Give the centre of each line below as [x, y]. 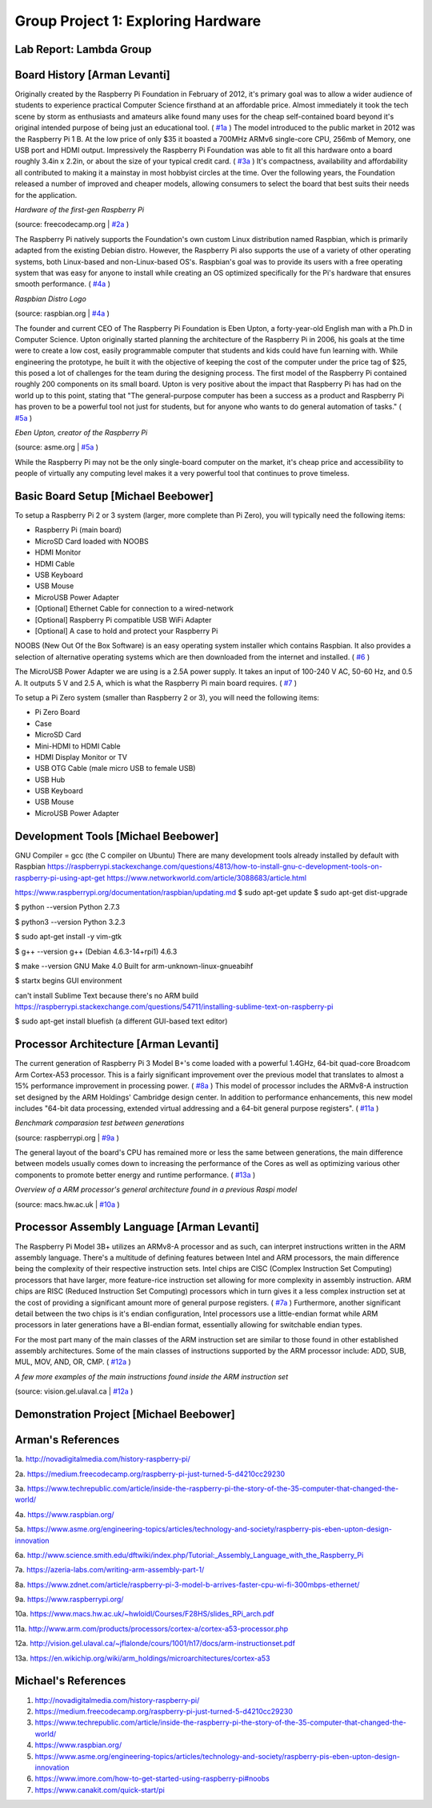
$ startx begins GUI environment [68, 981]
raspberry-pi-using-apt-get [60, 878]
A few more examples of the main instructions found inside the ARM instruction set [152, 1376]
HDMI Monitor [58, 552]
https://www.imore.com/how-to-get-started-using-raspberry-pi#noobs [152, 1778]
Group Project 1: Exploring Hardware [138, 21]
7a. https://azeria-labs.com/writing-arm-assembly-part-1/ [110, 1570]
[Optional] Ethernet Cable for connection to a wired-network [134, 608]
